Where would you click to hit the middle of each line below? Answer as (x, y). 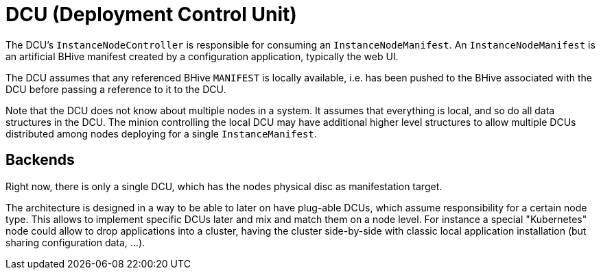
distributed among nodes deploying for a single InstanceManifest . (161, 133)
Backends (40, 160)
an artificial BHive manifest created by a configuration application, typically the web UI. (202, 56)
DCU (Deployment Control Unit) (151, 14)
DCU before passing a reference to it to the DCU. (116, 89)
